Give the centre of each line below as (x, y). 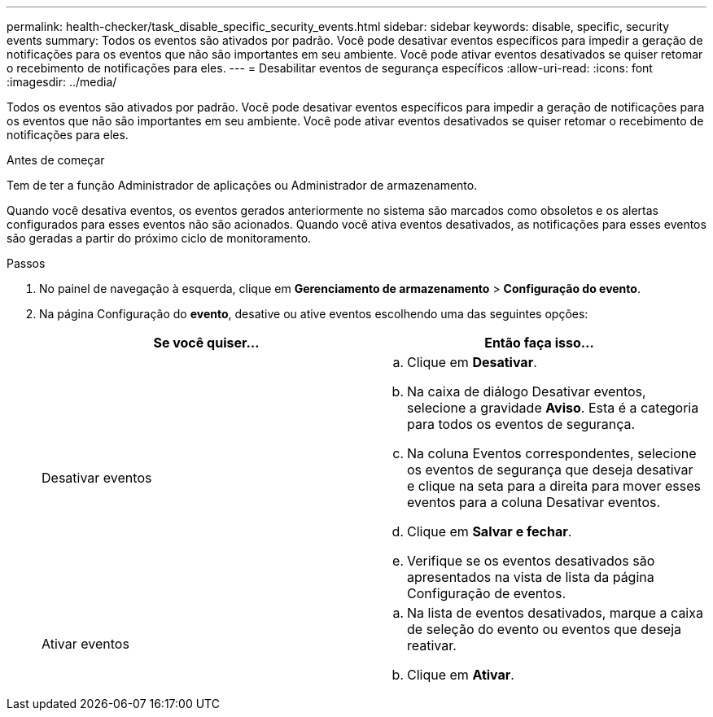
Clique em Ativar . (461, 675)
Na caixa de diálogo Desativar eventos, (527, 391)
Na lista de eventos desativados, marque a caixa (555, 613)
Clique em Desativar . (472, 362)
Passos (26, 263)
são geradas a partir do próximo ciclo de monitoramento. (159, 238)
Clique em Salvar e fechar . (490, 531)
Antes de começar (56, 160)
